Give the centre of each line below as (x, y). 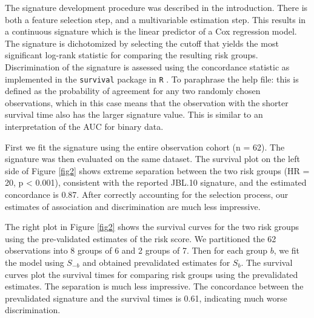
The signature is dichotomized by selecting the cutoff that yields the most (142, 43)
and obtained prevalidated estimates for (156, 262)
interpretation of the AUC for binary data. (84, 126)
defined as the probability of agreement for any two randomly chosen (133, 91)
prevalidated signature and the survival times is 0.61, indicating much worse (146, 298)
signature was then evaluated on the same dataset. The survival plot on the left (152, 159)
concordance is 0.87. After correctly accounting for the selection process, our (147, 194)
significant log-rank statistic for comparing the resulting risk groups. (132, 55)
